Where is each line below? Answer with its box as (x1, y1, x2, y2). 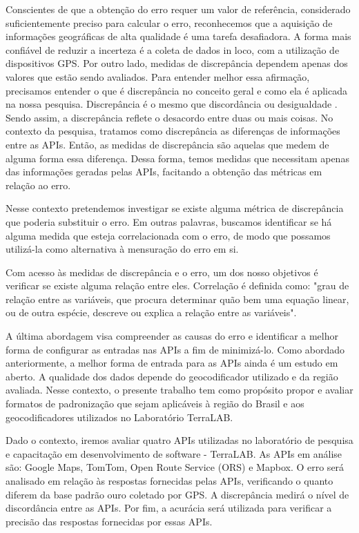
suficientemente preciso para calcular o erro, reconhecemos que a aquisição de (6, 15, 333, 30)
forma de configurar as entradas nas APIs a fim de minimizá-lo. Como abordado (6, 342, 345, 356)
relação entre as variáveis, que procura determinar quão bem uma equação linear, (6, 291, 349, 306)
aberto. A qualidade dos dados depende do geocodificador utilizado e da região (6, 369, 338, 383)
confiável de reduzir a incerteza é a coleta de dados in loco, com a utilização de (6, 42, 340, 57)
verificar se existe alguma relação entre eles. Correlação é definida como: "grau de (6, 278, 349, 293)
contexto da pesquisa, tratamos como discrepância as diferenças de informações (6, 124, 340, 138)
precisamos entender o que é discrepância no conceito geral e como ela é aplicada (6, 83, 347, 97)
